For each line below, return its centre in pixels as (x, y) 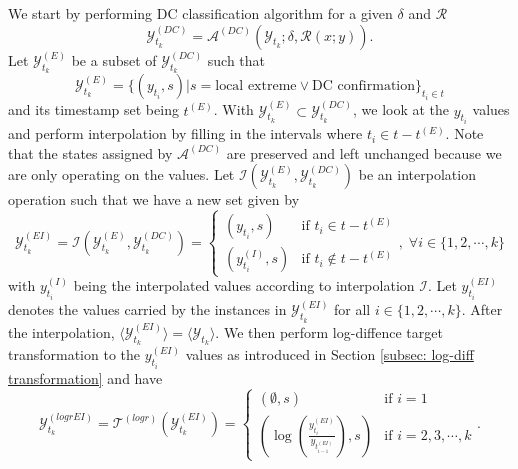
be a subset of (114, 60)
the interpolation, (61, 331)
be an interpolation (417, 174)
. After (482, 309)
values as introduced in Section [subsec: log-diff (329, 354)
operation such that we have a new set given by (154, 199)
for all (352, 309)
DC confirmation (364, 86)
